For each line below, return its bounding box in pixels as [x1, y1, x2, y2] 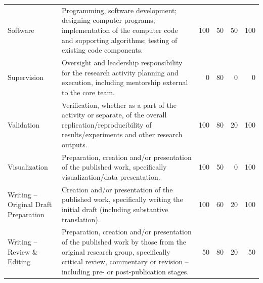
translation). [61, 214, 100, 224]
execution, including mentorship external [61, 77, 188, 88]
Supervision [8, 72, 43, 83]
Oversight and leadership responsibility [61, 57, 183, 67]
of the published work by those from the [61, 236, 186, 247]
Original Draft [8, 199, 52, 210]
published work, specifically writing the [61, 194, 183, 205]
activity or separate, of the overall [61, 109, 167, 120]
